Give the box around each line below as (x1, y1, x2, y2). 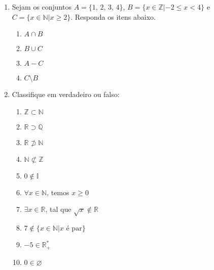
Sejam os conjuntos (12, 2, 72, 12)
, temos (47, 187, 69, 197)
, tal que (45, 204, 72, 214)
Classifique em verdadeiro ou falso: (12, 89, 120, 100)
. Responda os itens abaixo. (70, 11, 156, 22)
